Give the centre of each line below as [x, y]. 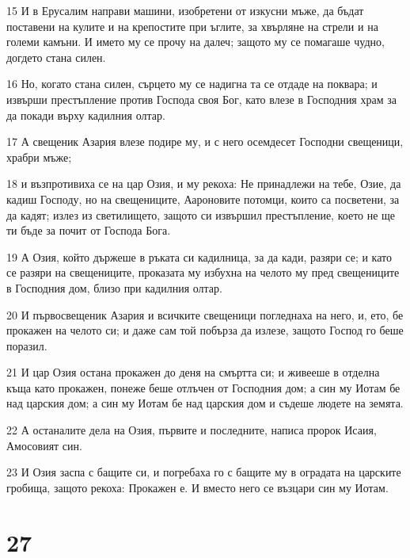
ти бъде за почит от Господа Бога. [89, 230]
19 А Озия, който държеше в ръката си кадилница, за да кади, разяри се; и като [199, 256]
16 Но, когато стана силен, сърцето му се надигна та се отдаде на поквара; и [192, 84]
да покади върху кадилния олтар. [86, 115]
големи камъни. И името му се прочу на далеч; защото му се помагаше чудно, [196, 42]
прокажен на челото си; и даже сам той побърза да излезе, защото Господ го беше [205, 330]
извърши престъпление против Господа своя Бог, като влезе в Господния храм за [201, 99]
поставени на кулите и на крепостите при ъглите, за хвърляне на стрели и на [192, 26]
